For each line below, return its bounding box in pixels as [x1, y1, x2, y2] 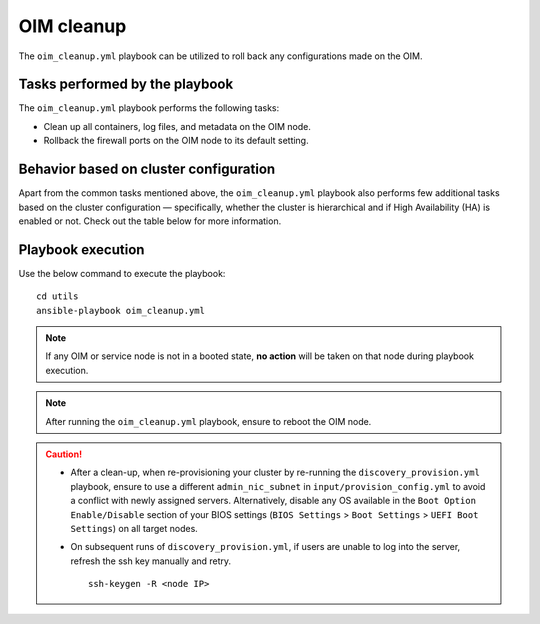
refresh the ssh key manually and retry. [70, 555, 232, 567]
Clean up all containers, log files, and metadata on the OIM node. [43, 120, 312, 132]
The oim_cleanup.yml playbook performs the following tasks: [18, 102, 280, 114]
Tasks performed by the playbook [18, 76, 234, 93]
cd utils [36, 291, 79, 302]
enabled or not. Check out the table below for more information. [18, 215, 282, 227]
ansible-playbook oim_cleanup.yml [36, 305, 205, 316]
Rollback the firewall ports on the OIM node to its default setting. [43, 135, 309, 147]
